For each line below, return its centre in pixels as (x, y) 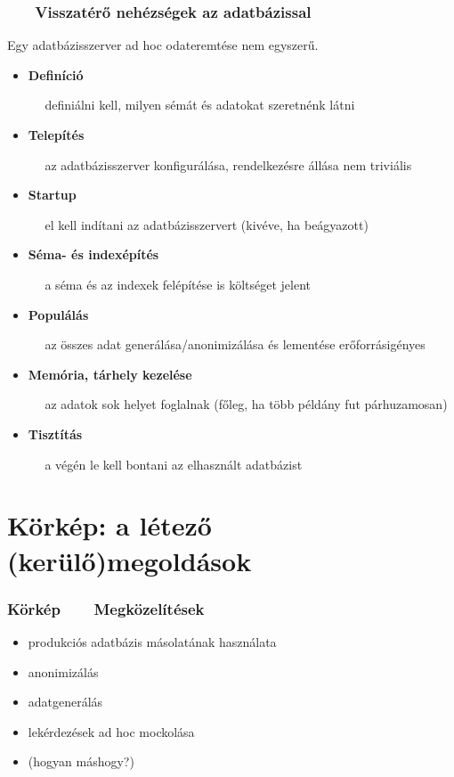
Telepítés (56, 135)
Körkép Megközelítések (106, 608)
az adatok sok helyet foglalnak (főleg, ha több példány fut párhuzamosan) (246, 404)
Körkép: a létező (109, 525)
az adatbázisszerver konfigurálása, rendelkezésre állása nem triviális (228, 164)
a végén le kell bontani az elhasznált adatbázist (174, 464)
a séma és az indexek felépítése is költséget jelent (178, 284)
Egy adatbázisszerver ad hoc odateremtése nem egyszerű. (163, 45)
